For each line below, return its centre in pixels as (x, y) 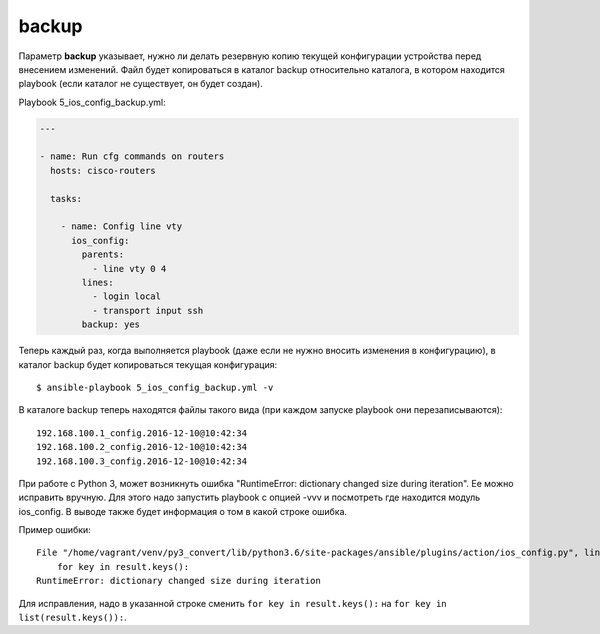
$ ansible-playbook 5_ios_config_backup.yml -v (155, 387)
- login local (126, 296)
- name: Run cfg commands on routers (132, 156)
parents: (103, 254)
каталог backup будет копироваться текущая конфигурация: (148, 364)
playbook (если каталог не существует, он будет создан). (141, 84)
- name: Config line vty (121, 226)
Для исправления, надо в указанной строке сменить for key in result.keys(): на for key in (232, 603)
